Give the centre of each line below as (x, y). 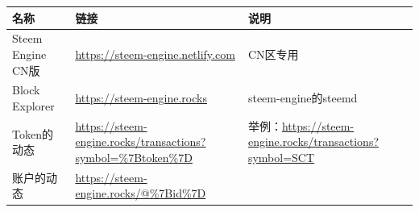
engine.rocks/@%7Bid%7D (141, 193)
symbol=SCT (281, 157)
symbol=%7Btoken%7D (134, 157)
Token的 (33, 133)
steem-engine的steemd (303, 98)
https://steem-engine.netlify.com (155, 54)
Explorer (33, 105)
